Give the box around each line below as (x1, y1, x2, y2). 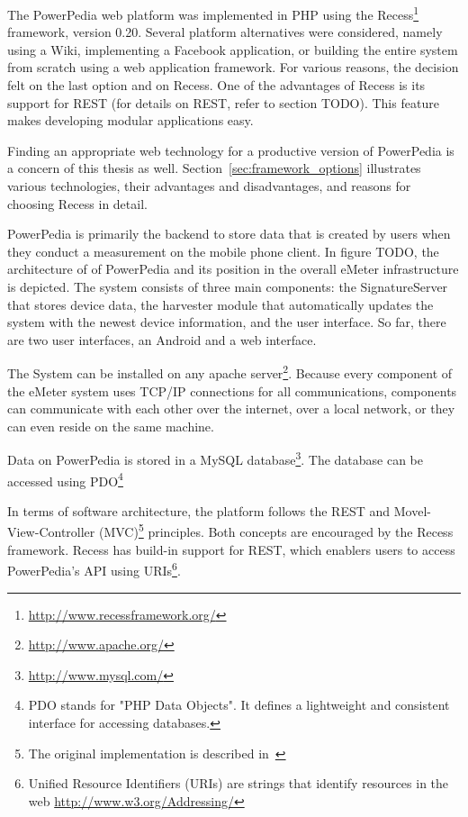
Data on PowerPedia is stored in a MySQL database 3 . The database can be (7, 448, 424, 469)
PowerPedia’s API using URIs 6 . (7, 558, 181, 579)
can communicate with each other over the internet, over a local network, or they (7, 399, 455, 418)
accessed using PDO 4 (7, 468, 123, 490)
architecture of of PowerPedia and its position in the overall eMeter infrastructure (7, 259, 459, 278)
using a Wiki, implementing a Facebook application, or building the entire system (7, 40, 458, 59)
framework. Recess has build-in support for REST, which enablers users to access (7, 540, 455, 558)
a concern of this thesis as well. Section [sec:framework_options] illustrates (7, 159, 421, 177)
